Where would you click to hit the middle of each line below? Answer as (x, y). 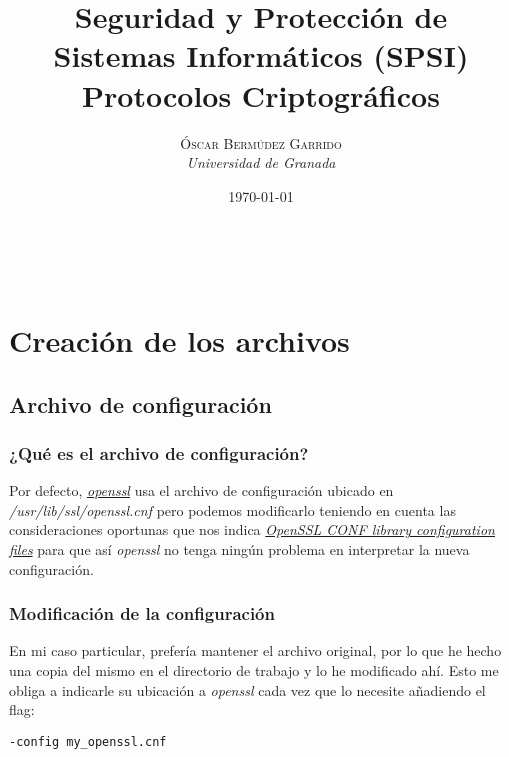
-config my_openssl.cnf (88, 741)
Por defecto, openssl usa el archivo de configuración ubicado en (201, 490)
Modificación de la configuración (142, 613)
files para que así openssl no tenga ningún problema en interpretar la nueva (239, 549)
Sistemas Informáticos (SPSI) (261, 55)
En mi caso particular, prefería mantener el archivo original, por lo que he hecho (255, 650)
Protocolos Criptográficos (261, 94)
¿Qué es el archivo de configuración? (159, 452)
